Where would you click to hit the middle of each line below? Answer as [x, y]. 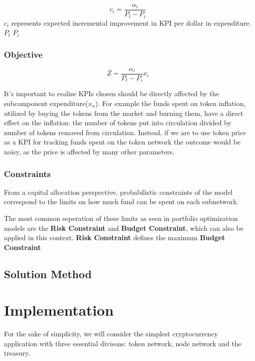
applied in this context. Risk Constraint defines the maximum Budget [115, 237]
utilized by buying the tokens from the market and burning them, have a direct [124, 113]
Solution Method [48, 273]
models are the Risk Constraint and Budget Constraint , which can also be [124, 228]
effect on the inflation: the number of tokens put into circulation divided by [118, 123]
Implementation [59, 310]
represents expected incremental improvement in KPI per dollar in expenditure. [131, 22]
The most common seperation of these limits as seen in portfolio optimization [121, 218]
